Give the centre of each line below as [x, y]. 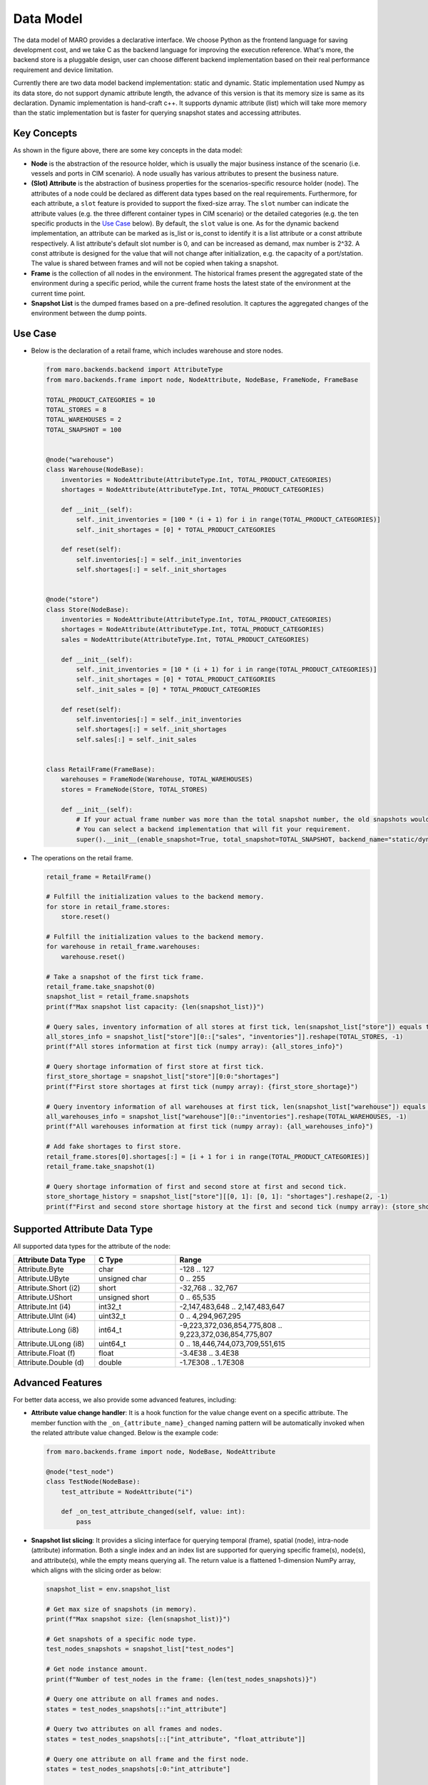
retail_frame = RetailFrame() [99, 877]
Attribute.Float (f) [46, 1353]
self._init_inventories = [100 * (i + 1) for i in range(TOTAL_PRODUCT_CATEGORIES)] [228, 520]
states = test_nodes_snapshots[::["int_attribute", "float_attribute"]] [176, 1739]
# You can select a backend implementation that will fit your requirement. [213, 829]
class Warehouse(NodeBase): [95, 470]
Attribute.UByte [44, 1279]
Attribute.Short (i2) [49, 1288]
